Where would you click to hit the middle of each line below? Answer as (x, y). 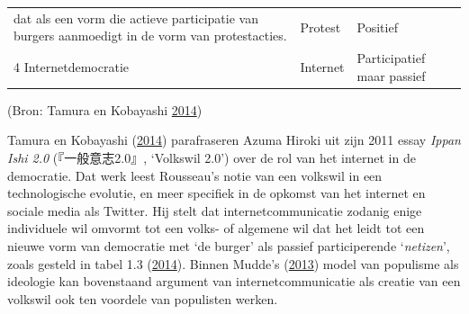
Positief (377, 27)
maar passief (391, 75)
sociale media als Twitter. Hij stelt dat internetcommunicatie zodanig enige (215, 210)
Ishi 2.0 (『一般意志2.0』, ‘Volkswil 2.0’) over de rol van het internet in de (212, 158)
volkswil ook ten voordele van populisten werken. (143, 298)
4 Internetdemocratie (72, 66)
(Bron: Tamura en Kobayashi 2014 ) (105, 109)
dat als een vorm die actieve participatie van (136, 18)
